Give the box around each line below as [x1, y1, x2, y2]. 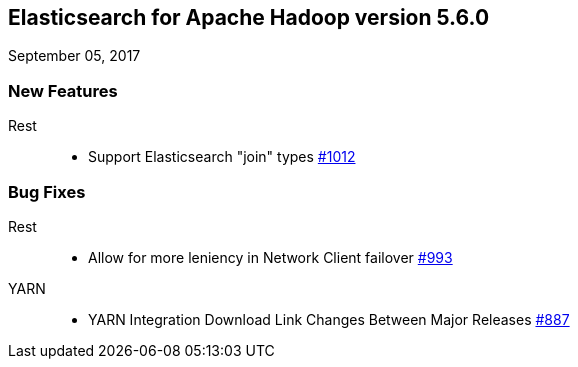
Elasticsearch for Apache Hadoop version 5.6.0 [8, 5, 490, 30]
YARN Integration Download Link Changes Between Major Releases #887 [88, 310, 570, 328]
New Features [8, 80, 118, 101]
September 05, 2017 [8, 47, 141, 65]
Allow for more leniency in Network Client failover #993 [88, 248, 453, 266]
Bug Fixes [8, 181, 86, 202]
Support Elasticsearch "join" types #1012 [88, 148, 356, 166]
